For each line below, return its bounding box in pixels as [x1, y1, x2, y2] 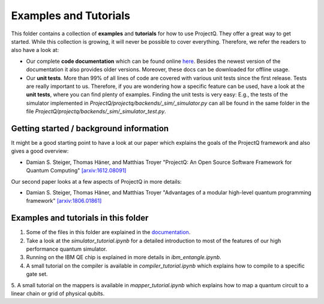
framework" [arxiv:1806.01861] [26, 197, 102, 205]
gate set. [26, 270, 48, 278]
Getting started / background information [11, 123, 169, 133]
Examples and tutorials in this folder [11, 213, 149, 223]
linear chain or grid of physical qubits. [11, 290, 105, 297]
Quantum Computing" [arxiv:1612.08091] [26, 167, 127, 174]
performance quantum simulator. [26, 245, 107, 253]
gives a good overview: [11, 147, 69, 155]
